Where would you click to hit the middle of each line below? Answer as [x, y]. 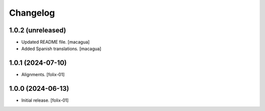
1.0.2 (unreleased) [38, 30]
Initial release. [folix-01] [45, 100]
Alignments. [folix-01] [43, 75]
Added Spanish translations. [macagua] [61, 49]
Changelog [32, 13]
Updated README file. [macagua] [55, 42]
